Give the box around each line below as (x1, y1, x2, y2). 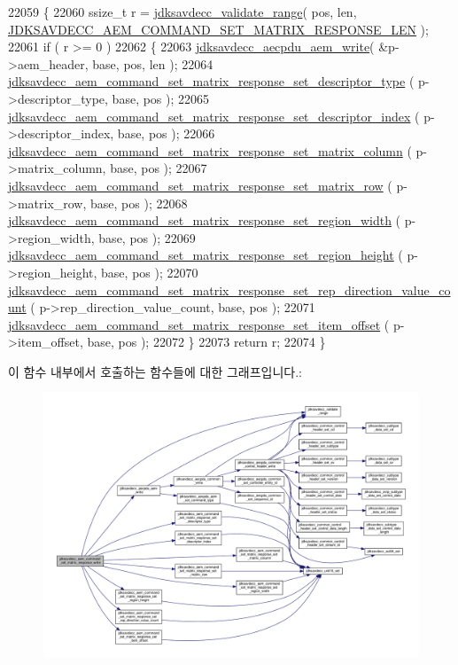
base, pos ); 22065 (112, 89, 210, 107)
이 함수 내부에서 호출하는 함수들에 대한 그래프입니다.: (8, 362, 302, 380)
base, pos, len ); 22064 (92, 54, 213, 73)
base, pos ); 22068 (90, 193, 188, 212)
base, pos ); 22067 (110, 159, 207, 177)
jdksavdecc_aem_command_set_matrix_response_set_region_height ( (8, 246, 403, 264)
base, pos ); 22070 (101, 262, 198, 281)
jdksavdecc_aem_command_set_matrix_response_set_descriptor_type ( (8, 72, 415, 90)
